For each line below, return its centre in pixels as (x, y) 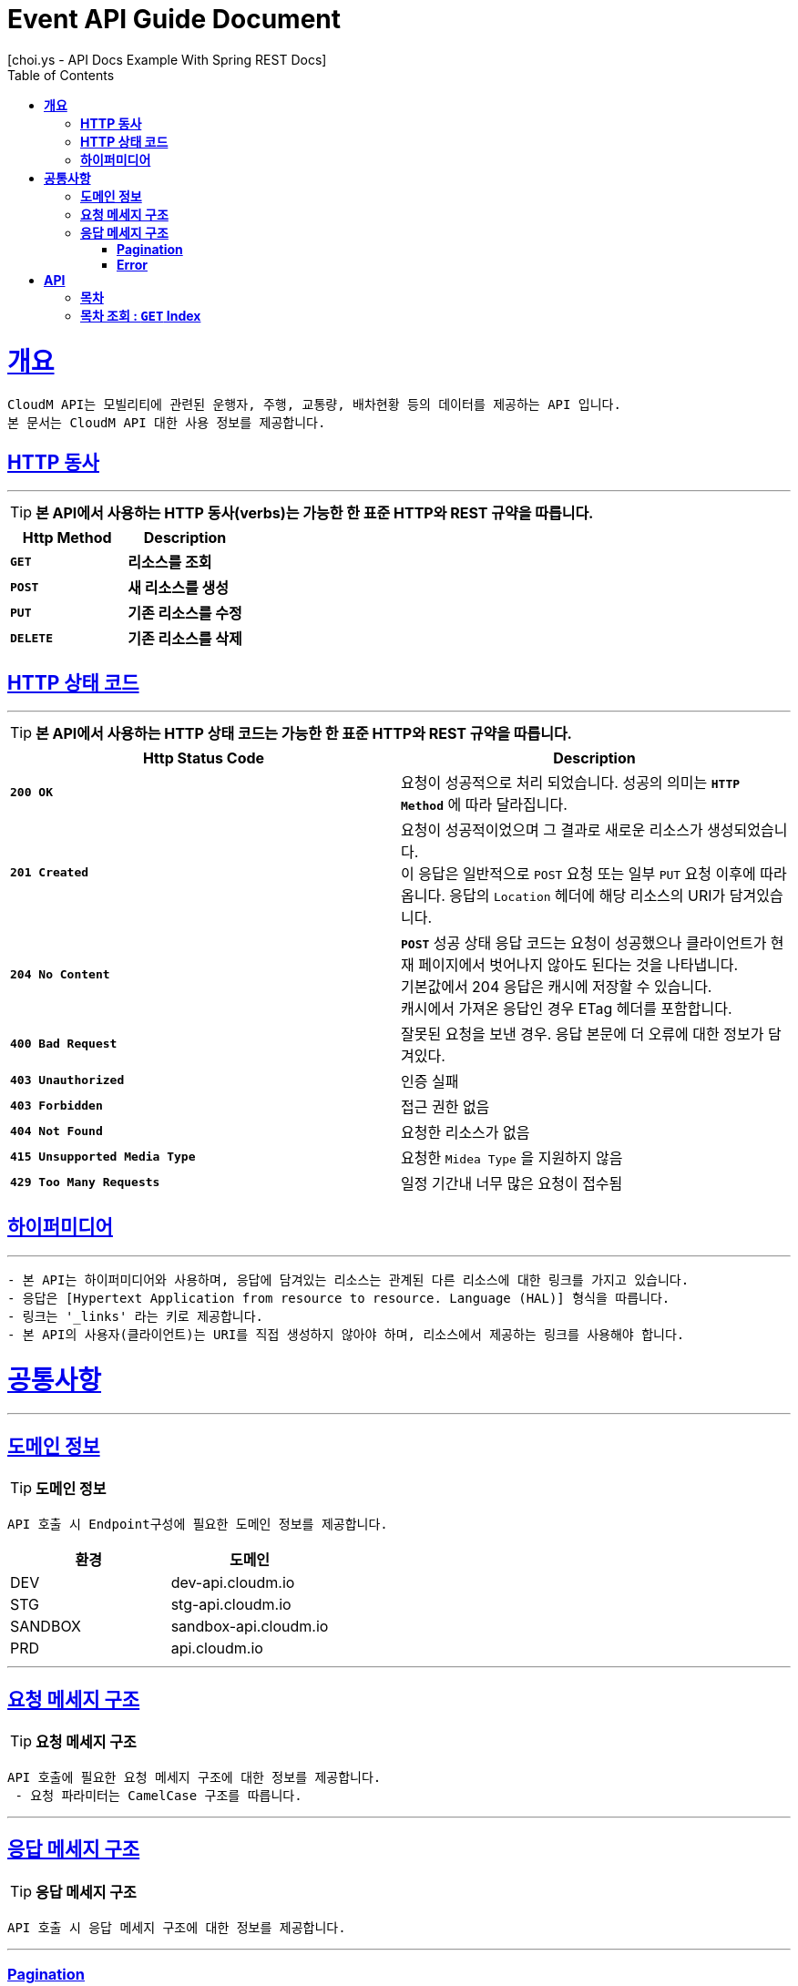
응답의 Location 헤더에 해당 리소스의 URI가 (588, 895)
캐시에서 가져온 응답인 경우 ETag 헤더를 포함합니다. (567, 1008)
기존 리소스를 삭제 (185, 639)
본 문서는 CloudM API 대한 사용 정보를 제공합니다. (167, 423)
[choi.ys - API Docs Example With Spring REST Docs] (167, 59)
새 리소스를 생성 (178, 588)
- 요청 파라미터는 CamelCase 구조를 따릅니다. (159, 1795)
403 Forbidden (56, 1106)
